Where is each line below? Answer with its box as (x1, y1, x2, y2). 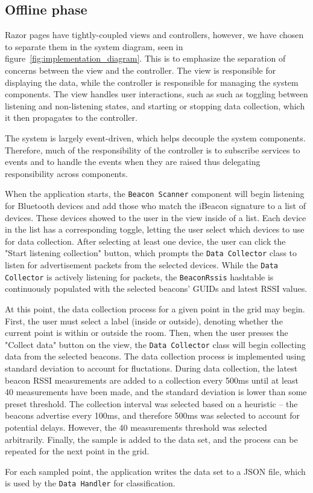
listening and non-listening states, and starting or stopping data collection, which (5, 99, 305, 112)
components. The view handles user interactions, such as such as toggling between (5, 88, 308, 100)
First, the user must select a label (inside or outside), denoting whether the (5, 314, 283, 327)
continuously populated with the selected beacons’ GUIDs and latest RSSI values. (5, 282, 308, 295)
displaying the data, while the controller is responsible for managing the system (5, 76, 299, 88)
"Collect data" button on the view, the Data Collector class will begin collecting (5, 338, 306, 350)
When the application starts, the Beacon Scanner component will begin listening (5, 187, 305, 200)
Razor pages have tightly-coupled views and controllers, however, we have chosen (5, 28, 304, 41)
